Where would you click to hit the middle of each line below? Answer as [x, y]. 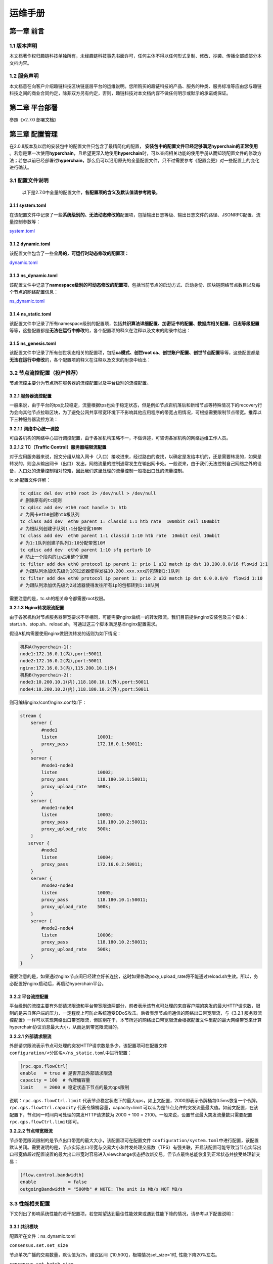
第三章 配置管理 [33, 134]
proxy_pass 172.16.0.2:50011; [92, 864]
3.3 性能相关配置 [30, 1203]
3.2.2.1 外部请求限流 [30, 1036]
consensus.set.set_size [39, 1246]
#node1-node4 [57, 807]
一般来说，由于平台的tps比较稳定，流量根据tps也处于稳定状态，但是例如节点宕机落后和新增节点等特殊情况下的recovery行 [136, 405]
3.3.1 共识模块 [24, 1227]
